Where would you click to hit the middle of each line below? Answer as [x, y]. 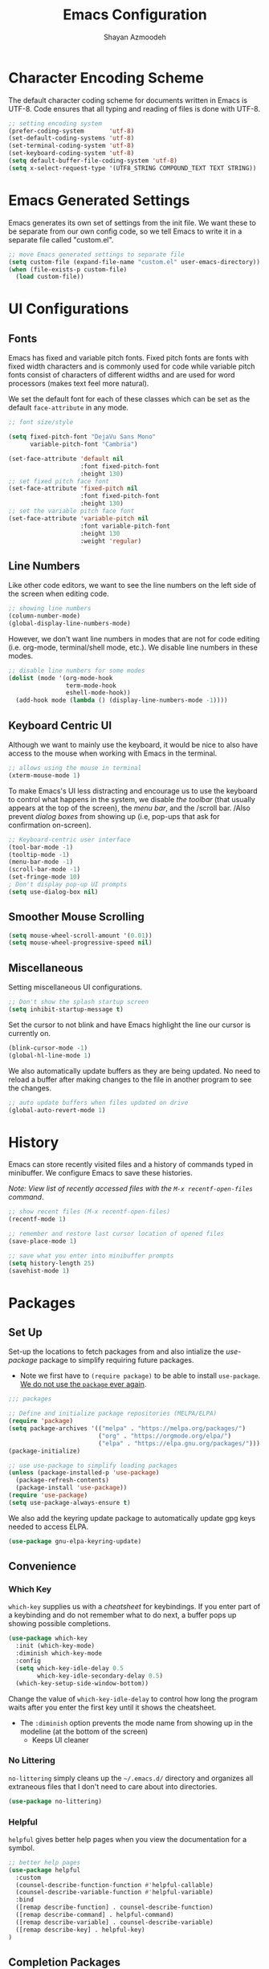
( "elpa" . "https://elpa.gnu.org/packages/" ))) [179, 1443]
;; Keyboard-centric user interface [69, 840]
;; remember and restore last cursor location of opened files [116, 1234]
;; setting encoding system [55, 123]
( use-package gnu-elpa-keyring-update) [75, 1541]
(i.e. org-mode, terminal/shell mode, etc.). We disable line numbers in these [133, 647]
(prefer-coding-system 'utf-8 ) [71, 131]
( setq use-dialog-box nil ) [53, 892]
